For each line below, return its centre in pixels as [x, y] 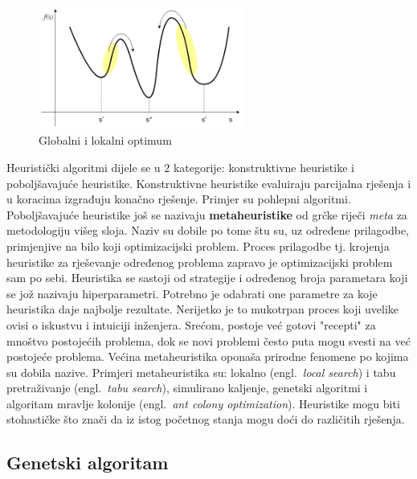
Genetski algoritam [88, 463]
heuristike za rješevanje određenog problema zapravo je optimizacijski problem [200, 262]
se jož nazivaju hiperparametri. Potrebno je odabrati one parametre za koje [192, 293]
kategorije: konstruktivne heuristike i [264, 167]
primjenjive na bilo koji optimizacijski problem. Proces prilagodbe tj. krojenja [198, 246]
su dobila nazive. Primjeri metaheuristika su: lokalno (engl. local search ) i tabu [201, 372]
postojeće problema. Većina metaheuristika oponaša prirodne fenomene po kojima [208, 356]
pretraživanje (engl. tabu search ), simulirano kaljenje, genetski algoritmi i [187, 388]
